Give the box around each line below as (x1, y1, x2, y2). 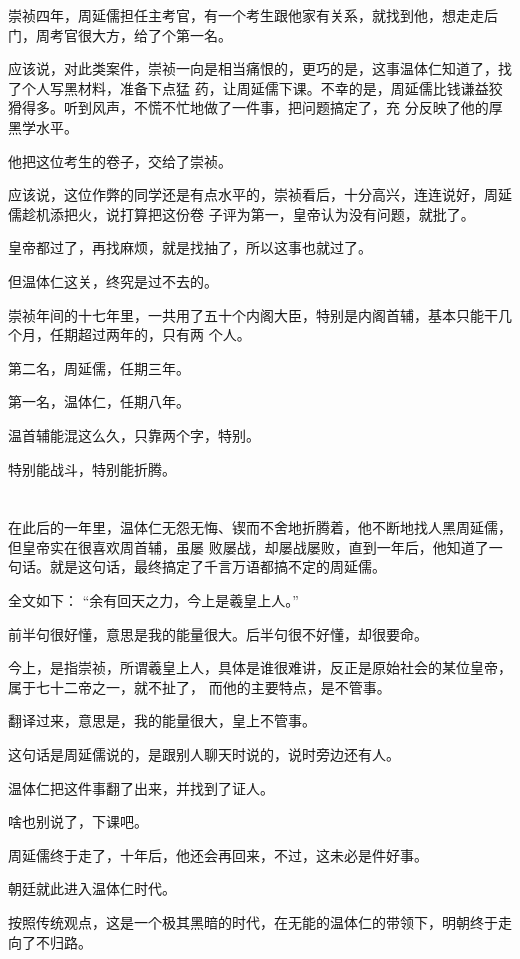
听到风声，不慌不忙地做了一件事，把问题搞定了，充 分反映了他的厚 (63, 97, 503, 118)
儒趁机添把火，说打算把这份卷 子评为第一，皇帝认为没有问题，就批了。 (8, 203, 475, 224)
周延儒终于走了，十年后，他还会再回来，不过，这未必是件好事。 (8, 844, 428, 865)
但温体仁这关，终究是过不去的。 (8, 270, 218, 291)
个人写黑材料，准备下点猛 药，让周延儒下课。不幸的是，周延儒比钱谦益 (21, 77, 489, 98)
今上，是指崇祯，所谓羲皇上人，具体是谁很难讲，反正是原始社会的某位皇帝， (8, 657, 512, 678)
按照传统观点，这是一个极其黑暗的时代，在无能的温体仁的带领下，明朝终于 (8, 912, 498, 932)
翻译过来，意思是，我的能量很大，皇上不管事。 (8, 710, 316, 731)
